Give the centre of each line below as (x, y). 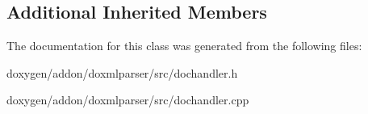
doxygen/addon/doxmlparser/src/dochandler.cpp (128, 100)
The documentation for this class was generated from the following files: (184, 46)
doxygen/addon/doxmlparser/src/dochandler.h (122, 72)
